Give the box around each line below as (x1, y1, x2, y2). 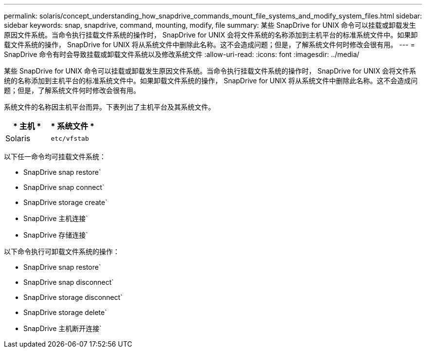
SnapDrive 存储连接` (23, 231, 88, 239)
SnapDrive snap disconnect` (23, 278, 114, 286)
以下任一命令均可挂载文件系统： (4, 152, 106, 161)
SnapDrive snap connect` (23, 183, 105, 191)
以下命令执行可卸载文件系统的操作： (4, 247, 120, 256)
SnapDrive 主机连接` (23, 214, 88, 222)
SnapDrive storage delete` (23, 308, 107, 316)
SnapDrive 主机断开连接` (23, 324, 102, 333)
